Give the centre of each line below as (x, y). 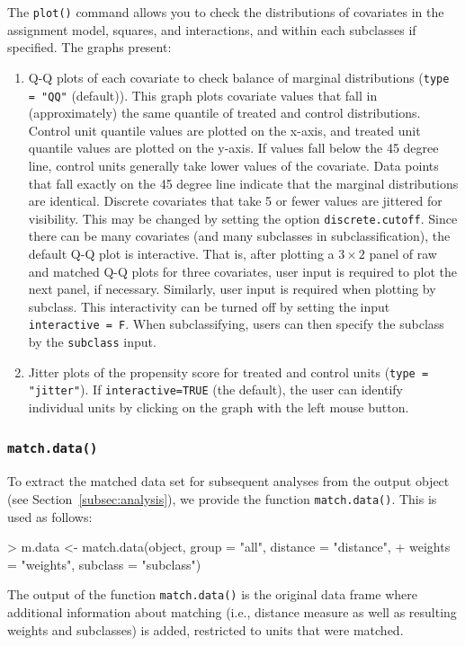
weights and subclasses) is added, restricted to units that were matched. (206, 629)
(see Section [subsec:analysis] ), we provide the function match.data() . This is (222, 498)
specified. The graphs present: (89, 47)
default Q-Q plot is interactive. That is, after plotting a (181, 253)
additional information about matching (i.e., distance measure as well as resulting (232, 612)
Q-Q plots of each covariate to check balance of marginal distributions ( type (239, 77)
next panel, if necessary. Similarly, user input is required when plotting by (232, 289)
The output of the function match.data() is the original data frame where (212, 594)
